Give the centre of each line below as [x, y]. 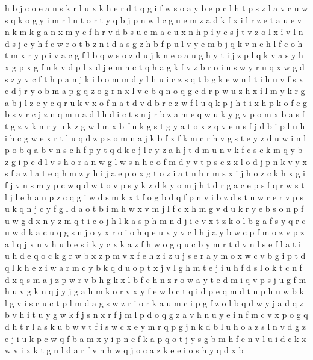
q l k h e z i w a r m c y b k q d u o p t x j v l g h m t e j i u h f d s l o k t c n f [153, 268]
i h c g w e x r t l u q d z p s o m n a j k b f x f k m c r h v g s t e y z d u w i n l [156, 138]
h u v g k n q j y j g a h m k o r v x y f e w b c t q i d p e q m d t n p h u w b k [154, 291]
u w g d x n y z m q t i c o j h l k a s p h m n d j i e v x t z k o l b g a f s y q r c [155, 220]
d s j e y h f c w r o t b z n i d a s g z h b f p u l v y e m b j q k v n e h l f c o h [154, 43]
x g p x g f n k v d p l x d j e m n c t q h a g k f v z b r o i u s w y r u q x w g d [155, 67]
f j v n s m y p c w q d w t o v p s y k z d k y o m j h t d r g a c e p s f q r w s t [155, 185]
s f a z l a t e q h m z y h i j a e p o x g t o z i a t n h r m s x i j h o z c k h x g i [155, 173]
